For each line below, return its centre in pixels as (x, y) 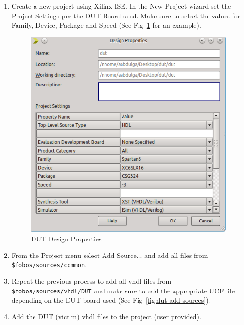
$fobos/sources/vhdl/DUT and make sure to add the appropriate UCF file (123, 290)
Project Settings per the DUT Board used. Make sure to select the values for (126, 15)
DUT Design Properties (66, 239)
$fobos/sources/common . (49, 265)
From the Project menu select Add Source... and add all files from (110, 255)
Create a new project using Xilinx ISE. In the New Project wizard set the (121, 6)
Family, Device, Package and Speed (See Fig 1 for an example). (106, 25)
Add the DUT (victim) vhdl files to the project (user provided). (106, 316)
